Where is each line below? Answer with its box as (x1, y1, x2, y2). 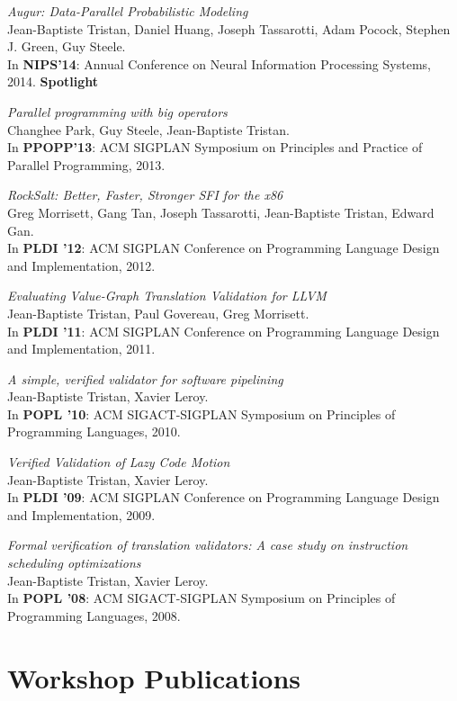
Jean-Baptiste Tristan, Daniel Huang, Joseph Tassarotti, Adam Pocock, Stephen (7, 19, 451, 38)
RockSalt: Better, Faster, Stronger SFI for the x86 (7, 185, 283, 204)
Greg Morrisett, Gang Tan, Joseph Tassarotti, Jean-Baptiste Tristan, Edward (7, 202, 435, 221)
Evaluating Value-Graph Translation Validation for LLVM (7, 286, 327, 305)
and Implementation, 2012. (7, 256, 156, 274)
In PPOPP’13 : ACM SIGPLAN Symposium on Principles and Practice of (7, 138, 423, 157)
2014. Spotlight (7, 72, 98, 91)
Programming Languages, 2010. (7, 422, 181, 441)
